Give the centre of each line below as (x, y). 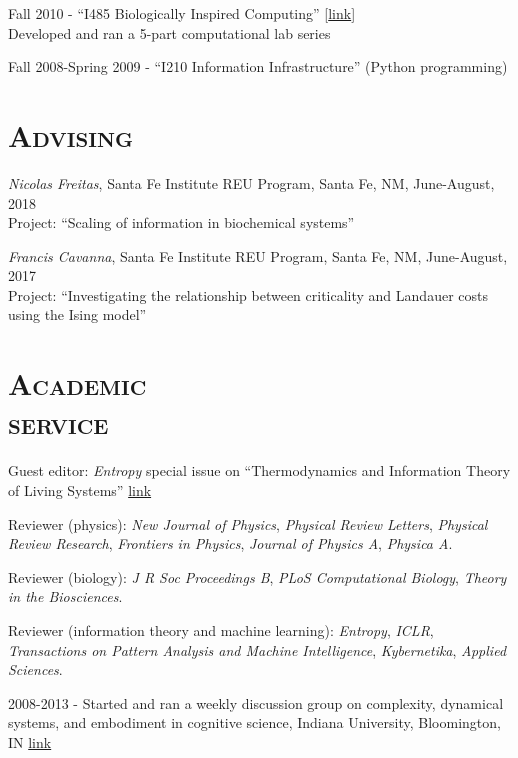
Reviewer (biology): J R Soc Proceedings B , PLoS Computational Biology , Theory (257, 576)
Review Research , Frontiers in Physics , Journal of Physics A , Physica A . (230, 543)
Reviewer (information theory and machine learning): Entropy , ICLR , (221, 629)
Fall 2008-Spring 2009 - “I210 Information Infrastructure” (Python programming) (258, 66)
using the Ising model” (77, 314)
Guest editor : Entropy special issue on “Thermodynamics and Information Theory (259, 470)
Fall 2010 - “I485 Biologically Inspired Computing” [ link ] (182, 13)
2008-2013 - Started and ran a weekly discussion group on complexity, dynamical (256, 702)
